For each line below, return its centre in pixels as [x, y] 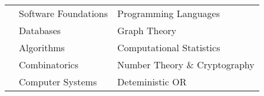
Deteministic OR [152, 82]
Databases [40, 30]
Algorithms [42, 47]
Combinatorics [49, 64]
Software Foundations [64, 13]
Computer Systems [58, 82]
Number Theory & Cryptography [186, 64]
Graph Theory [147, 30]
